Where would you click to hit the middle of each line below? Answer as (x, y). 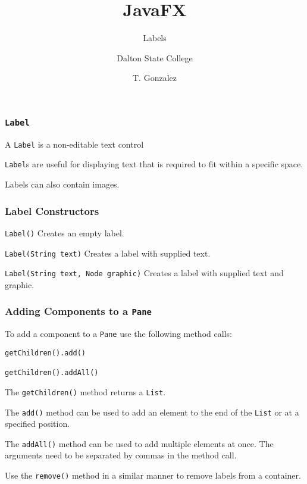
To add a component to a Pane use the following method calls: (118, 334)
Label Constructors (52, 210)
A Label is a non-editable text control (74, 144)
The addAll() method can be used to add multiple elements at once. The (139, 443)
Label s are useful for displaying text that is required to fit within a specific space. (154, 164)
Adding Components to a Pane (78, 311)
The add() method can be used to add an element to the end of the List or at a (152, 412)
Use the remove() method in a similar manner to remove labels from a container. (153, 475)
